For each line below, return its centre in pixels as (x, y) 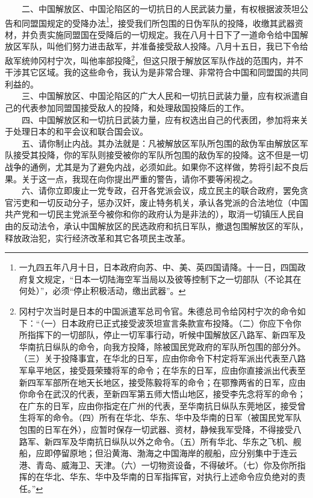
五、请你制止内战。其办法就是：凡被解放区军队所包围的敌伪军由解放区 (160, 143)
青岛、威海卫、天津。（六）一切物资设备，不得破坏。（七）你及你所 (166, 464)
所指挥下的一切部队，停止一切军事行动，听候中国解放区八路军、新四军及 (162, 335)
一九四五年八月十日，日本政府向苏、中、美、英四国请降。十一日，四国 (158, 267)
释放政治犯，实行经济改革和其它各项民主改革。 (98, 238)
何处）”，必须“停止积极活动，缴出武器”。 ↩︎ (102, 291)
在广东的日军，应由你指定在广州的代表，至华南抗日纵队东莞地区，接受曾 (162, 405)
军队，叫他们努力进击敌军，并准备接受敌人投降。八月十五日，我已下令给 (165, 46)
